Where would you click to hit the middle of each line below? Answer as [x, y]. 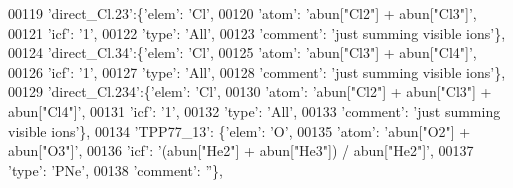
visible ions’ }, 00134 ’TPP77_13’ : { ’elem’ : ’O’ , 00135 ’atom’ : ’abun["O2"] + [239, 130]
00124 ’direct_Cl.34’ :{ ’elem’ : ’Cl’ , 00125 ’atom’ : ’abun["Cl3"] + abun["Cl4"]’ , [242, 52]
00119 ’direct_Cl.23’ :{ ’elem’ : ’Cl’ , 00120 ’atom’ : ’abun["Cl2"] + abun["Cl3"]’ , [242, 13]
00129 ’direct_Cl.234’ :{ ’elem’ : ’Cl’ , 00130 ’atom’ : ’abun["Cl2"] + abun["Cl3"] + [250, 91]
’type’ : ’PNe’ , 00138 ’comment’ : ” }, [115, 169]
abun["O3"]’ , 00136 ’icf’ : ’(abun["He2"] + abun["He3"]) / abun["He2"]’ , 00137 [241, 150]
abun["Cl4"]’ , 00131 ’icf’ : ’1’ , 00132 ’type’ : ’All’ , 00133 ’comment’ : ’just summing [254, 110]
